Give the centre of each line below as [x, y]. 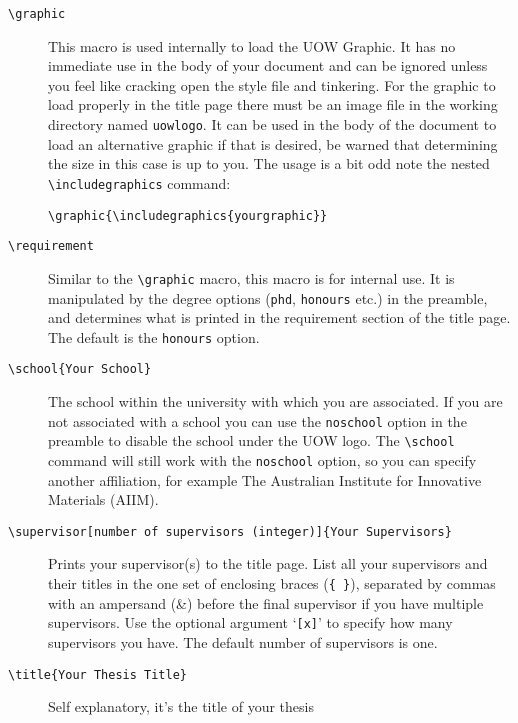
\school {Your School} [80, 369]
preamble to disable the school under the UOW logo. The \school [251, 440]
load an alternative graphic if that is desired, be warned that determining [273, 143]
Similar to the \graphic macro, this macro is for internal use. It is [251, 277]
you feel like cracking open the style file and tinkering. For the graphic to [272, 84]
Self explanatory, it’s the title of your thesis [181, 706]
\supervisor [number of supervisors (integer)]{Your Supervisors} [230, 531]
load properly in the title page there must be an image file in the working [273, 104]
